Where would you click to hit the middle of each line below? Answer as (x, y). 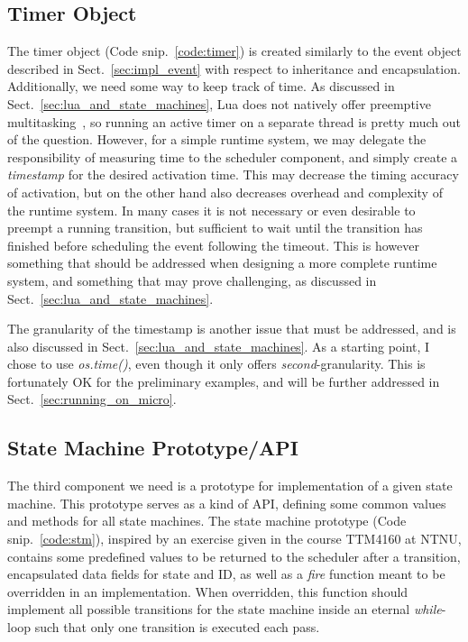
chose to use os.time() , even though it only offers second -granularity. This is (216, 364)
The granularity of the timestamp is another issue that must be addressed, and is (232, 329)
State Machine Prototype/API (153, 448)
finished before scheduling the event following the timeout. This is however (213, 245)
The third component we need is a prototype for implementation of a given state (230, 486)
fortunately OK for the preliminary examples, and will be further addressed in (224, 381)
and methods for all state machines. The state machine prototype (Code (207, 521)
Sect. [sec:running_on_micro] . (92, 399)
